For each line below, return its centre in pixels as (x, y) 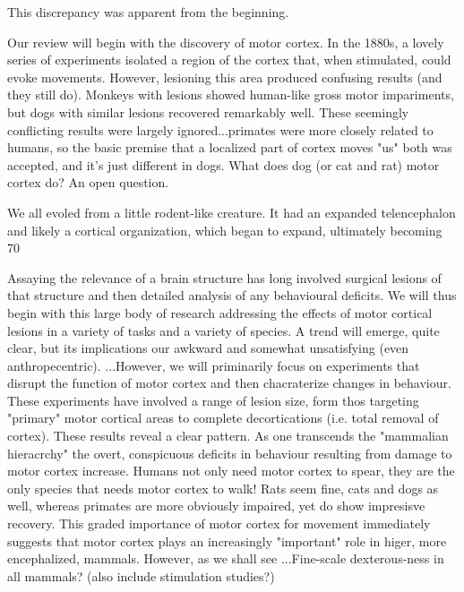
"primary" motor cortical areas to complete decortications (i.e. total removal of (223, 418)
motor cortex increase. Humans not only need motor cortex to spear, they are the (231, 471)
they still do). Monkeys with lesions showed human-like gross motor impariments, (231, 94)
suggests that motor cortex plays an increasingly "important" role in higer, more (227, 541)
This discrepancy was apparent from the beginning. (148, 12)
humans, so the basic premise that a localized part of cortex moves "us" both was (230, 147)
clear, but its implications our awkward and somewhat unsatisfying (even (208, 348)
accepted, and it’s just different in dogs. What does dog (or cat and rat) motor (223, 164)
